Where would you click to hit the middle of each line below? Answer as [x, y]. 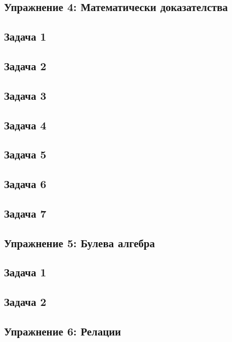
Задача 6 [25, 184]
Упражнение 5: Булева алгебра [80, 242]
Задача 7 [25, 213]
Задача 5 [25, 154]
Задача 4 [25, 125]
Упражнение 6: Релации [63, 331]
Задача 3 [25, 95]
